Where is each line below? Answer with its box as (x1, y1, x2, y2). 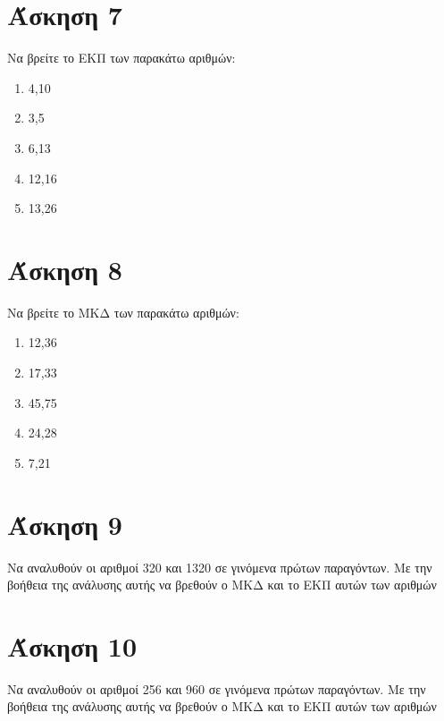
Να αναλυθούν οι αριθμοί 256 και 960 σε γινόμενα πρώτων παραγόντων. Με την (7, 679, 426, 698)
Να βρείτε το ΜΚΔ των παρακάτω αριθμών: (7, 302, 239, 321)
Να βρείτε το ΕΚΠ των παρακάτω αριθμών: (7, 48, 236, 67)
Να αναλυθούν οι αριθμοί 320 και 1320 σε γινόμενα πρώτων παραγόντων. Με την (7, 557, 432, 576)
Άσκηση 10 (7, 627, 138, 664)
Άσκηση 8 (7, 250, 122, 287)
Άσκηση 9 (7, 505, 122, 542)
